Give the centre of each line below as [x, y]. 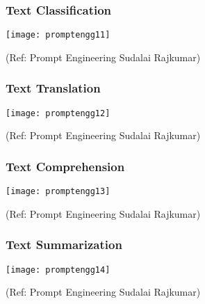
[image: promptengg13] [58, 192]
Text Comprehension [65, 166]
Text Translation [53, 88]
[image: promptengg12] [58, 113]
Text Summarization [64, 245]
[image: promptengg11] [58, 35]
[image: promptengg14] [58, 270]
